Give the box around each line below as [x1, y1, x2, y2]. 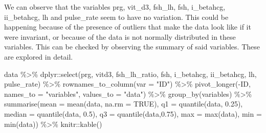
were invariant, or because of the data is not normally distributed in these [4, 31, 236, 42]
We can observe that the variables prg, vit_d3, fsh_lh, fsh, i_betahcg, [4, 2, 226, 12]
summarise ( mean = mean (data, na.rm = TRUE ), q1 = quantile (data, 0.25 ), [4, 98, 243, 109]
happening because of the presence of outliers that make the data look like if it [4, 21, 251, 32]
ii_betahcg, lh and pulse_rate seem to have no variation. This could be [4, 11, 229, 22]
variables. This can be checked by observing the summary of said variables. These [4, 41, 260, 52]
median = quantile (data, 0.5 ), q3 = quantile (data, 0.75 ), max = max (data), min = [4, 108, 262, 119]
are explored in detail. [4, 51, 73, 62]
